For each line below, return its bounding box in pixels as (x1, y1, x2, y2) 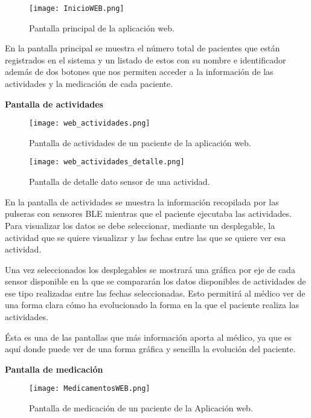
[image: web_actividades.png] (29, 119, 150, 128)
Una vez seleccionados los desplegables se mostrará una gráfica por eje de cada (5, 263, 295, 275)
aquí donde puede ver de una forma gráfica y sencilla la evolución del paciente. (5, 342, 296, 355)
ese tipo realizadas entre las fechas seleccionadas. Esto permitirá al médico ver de (5, 286, 306, 299)
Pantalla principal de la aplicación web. (29, 21, 175, 34)
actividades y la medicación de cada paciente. (5, 77, 173, 90)
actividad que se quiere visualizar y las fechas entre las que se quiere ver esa (5, 231, 286, 243)
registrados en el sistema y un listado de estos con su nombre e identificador (5, 53, 286, 66)
